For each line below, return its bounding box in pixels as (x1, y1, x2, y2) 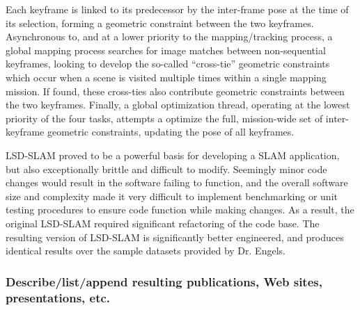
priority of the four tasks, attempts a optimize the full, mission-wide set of (6, 111, 323, 125)
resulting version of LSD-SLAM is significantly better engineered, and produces (6, 229, 344, 244)
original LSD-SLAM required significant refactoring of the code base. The (6, 215, 320, 230)
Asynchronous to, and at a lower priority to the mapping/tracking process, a (6, 29, 333, 44)
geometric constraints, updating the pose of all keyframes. (47, 124, 295, 139)
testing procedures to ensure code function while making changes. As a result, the (6, 202, 354, 217)
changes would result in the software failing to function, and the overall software (6, 175, 348, 190)
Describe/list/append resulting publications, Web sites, (6, 272, 322, 290)
